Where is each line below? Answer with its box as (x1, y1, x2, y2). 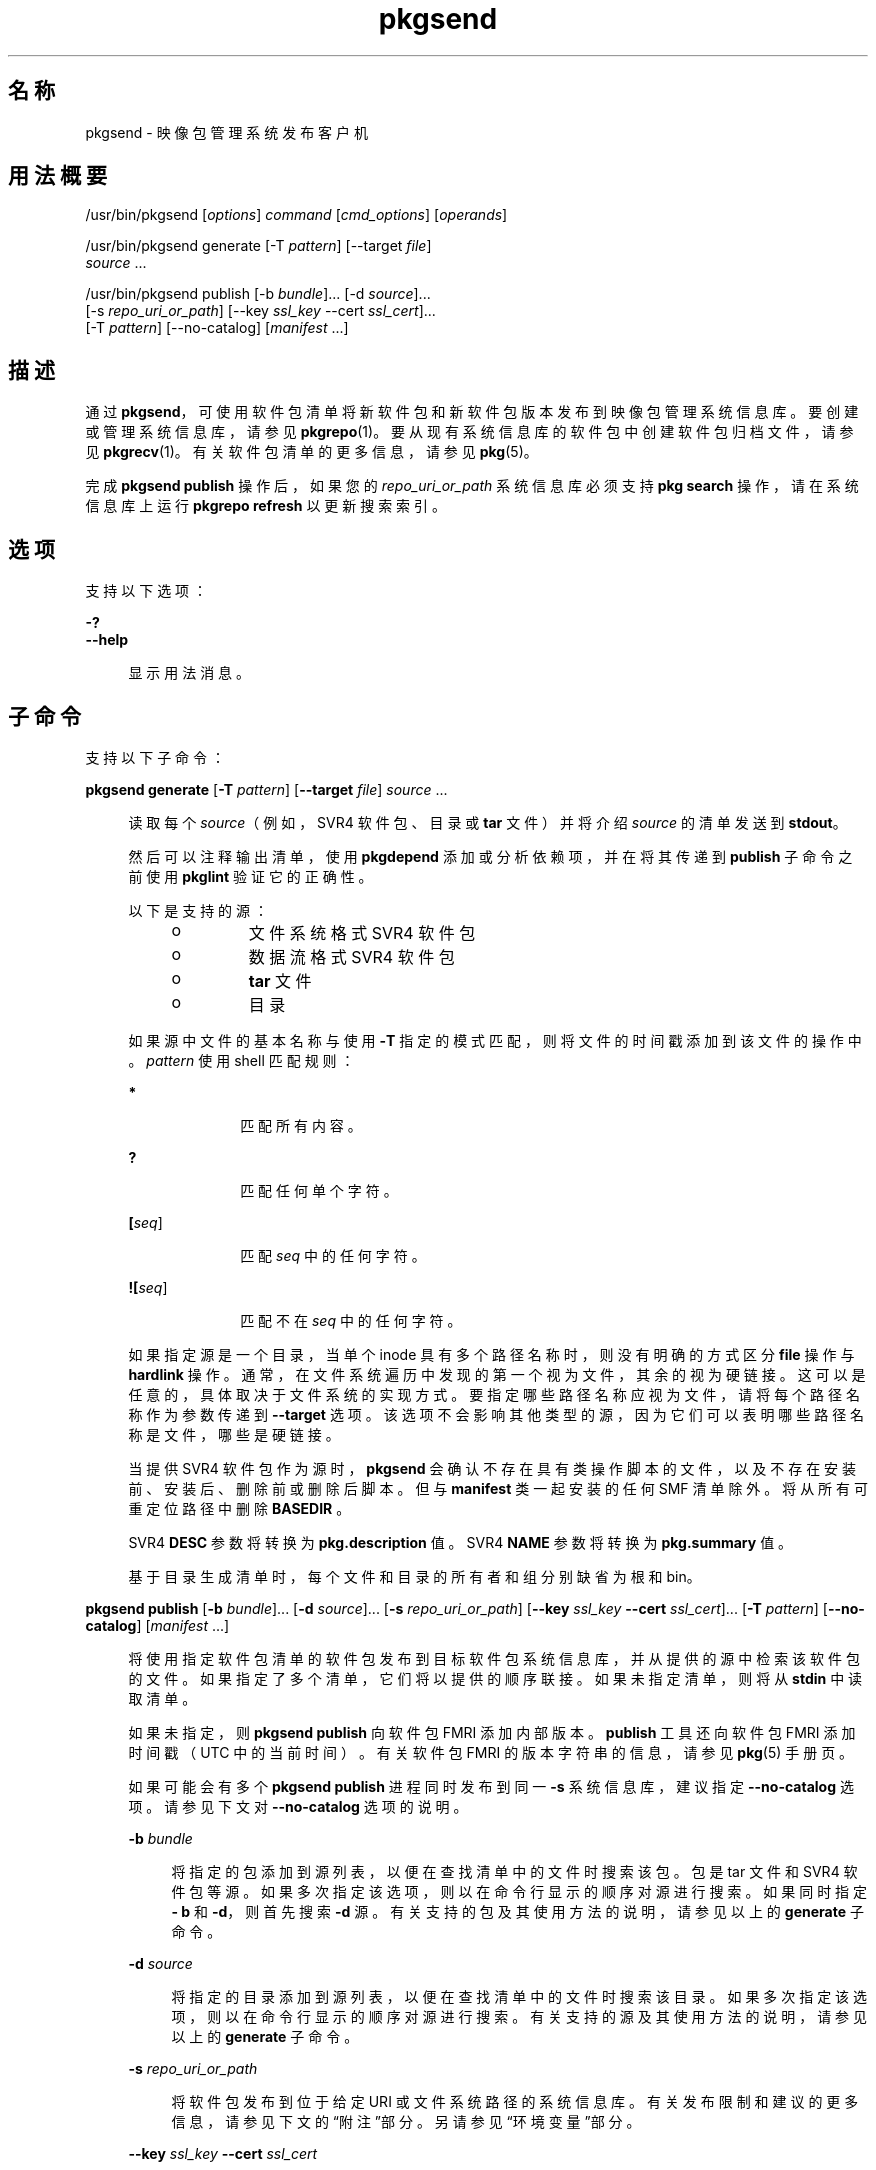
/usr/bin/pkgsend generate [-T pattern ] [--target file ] (85, 237, 432, 255)
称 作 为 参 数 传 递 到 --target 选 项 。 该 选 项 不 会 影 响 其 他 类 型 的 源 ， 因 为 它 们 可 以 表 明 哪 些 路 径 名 (128, 1405, 865, 1423)
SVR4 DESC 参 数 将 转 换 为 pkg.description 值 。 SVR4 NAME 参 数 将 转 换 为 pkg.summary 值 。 (128, 1533, 793, 1551)
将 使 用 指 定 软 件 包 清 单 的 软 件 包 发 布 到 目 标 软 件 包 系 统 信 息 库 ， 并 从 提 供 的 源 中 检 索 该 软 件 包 (128, 1649, 860, 1667)
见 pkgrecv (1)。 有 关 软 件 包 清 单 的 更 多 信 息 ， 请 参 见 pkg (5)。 (85, 443, 538, 461)
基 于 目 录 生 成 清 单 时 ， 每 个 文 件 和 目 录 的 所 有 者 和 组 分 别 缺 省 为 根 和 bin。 (128, 1567, 701, 1585)
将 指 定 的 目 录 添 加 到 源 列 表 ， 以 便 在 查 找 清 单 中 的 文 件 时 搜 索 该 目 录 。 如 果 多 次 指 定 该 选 (171, 1987, 868, 2005)
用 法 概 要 (8, 163, 107, 189)
